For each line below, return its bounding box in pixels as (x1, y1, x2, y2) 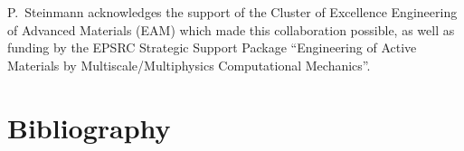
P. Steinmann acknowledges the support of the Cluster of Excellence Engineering (7, 3, 458, 21)
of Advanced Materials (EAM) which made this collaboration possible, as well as (7, 20, 455, 39)
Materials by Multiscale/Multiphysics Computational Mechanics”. (7, 55, 371, 74)
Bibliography (7, 109, 171, 146)
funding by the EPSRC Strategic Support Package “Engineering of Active (7, 38, 417, 57)
